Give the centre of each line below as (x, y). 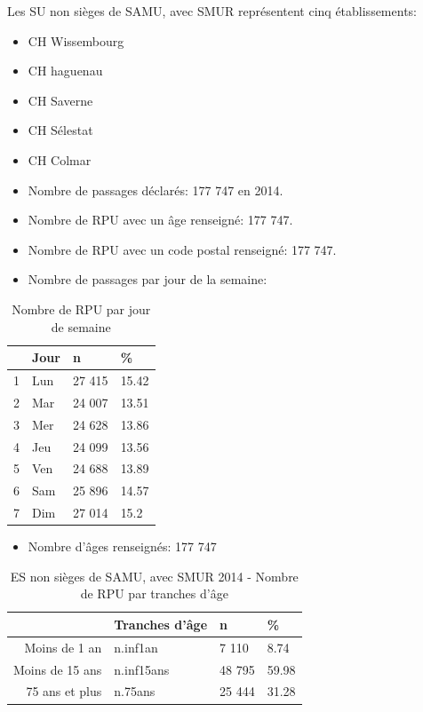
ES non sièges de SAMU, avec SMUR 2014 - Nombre (154, 576)
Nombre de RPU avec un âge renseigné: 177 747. (160, 220)
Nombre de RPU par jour (81, 309)
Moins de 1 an (63, 647)
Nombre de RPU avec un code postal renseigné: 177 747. (182, 249)
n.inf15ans (142, 669)
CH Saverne (60, 100)
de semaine (81, 326)
